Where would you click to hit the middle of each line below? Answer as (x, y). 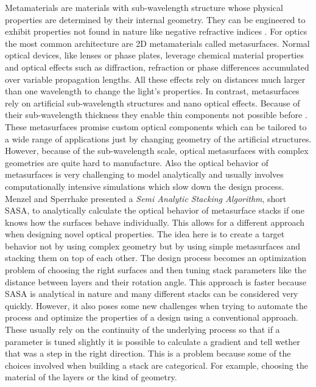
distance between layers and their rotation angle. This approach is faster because (156, 281)
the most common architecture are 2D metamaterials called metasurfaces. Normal (157, 43)
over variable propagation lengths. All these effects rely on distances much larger (155, 79)
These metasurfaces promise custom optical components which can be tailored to (156, 126)
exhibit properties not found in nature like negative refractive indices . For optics (156, 31)
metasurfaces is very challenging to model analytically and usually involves (144, 174)
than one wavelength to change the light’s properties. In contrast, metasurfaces (152, 91)
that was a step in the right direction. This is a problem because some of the (148, 353)
